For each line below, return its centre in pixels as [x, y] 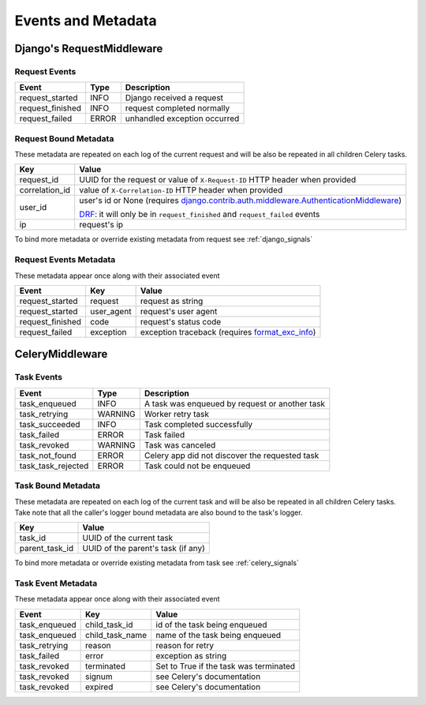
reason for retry [185, 645]
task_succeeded [50, 424]
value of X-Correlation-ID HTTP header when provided [181, 190]
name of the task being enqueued [219, 635]
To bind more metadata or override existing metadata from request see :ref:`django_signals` [164, 239]
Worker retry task [177, 414]
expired [99, 687]
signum [99, 677]
